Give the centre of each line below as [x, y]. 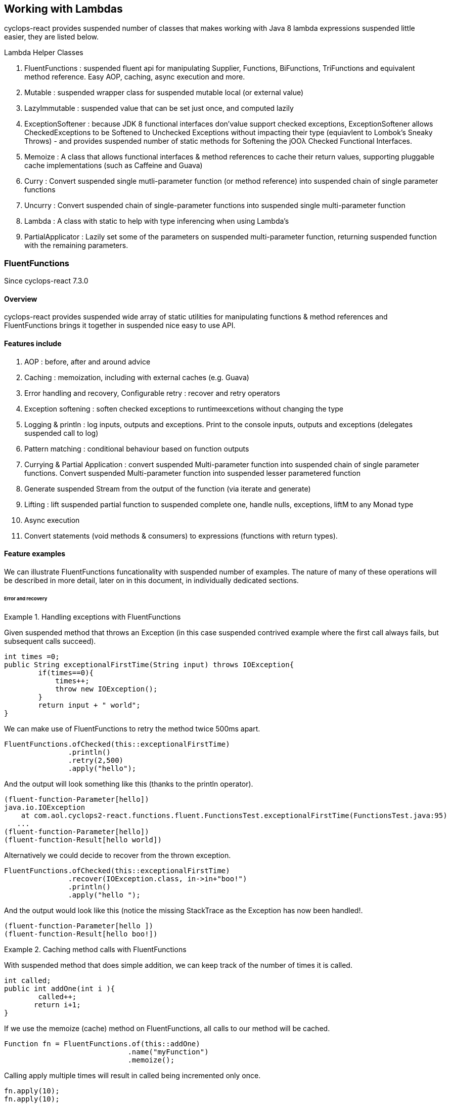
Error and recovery [26, 598]
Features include [33, 343]
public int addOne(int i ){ [60, 988]
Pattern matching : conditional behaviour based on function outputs [137, 448]
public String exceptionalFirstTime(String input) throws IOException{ [149, 664]
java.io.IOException [45, 807]
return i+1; [57, 1005]
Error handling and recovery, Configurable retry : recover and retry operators [152, 393]
